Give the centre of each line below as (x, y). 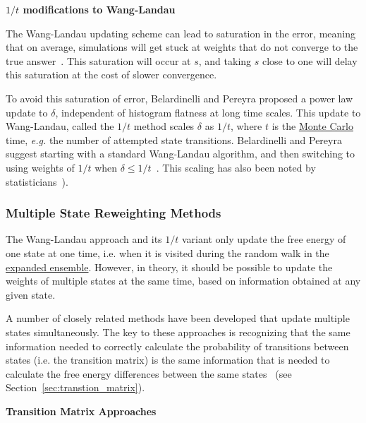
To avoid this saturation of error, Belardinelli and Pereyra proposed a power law (179, 98)
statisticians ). (37, 181)
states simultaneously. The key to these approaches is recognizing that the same (178, 332)
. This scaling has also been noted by (236, 167)
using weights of (40, 167)
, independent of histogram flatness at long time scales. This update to (208, 112)
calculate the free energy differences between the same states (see (149, 373)
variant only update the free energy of (264, 239)
